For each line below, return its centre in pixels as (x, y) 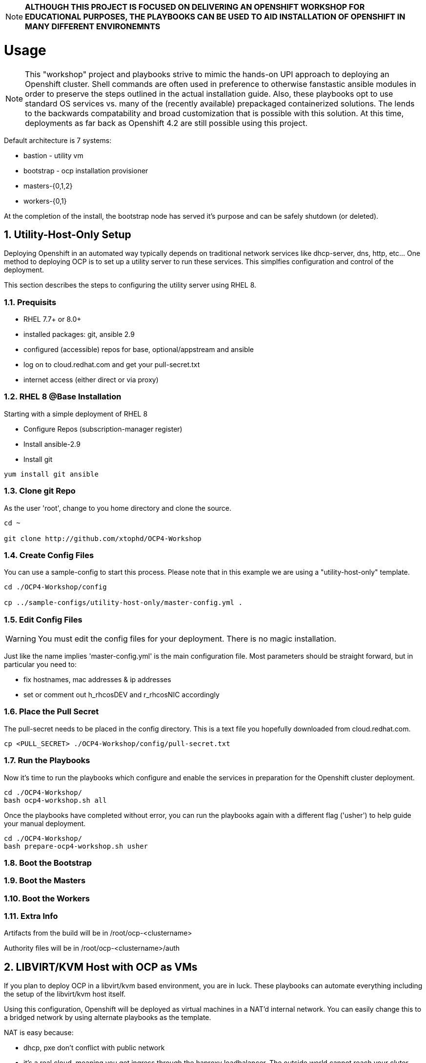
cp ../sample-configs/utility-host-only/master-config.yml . (123, 603)
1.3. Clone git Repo (40, 491)
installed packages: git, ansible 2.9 (79, 334)
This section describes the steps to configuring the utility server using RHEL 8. (130, 285)
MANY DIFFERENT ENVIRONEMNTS (93, 26)
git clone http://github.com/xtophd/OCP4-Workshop (103, 538)
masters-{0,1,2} (48, 186)
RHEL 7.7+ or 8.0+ (52, 319)
